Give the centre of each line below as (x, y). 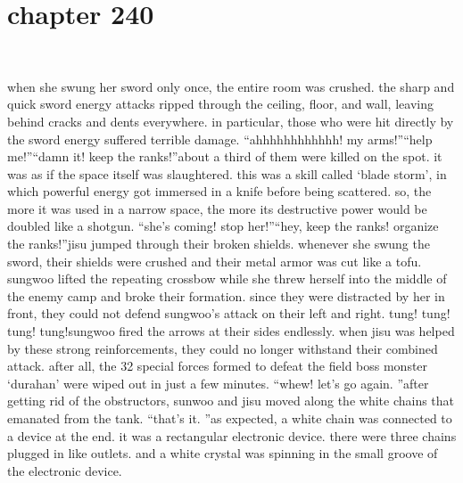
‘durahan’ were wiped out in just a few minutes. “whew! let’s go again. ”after (218, 383)
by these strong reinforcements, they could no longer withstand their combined (223, 348)
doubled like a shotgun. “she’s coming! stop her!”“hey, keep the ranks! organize (223, 226)
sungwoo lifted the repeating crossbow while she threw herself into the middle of (227, 278)
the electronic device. (65, 470)
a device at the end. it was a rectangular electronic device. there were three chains (232, 435)
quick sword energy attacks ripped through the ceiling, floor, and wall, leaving (220, 104)
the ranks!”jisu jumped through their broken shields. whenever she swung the (219, 244)
